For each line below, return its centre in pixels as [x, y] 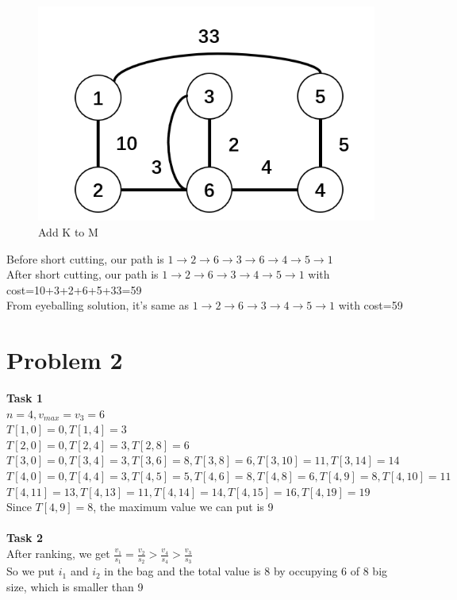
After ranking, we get [58, 553]
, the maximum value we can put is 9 [183, 507]
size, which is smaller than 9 [75, 586]
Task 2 [25, 538]
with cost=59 [371, 305]
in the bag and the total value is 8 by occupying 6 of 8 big [246, 571]
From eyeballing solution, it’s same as [98, 305]
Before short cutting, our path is [85, 258]
